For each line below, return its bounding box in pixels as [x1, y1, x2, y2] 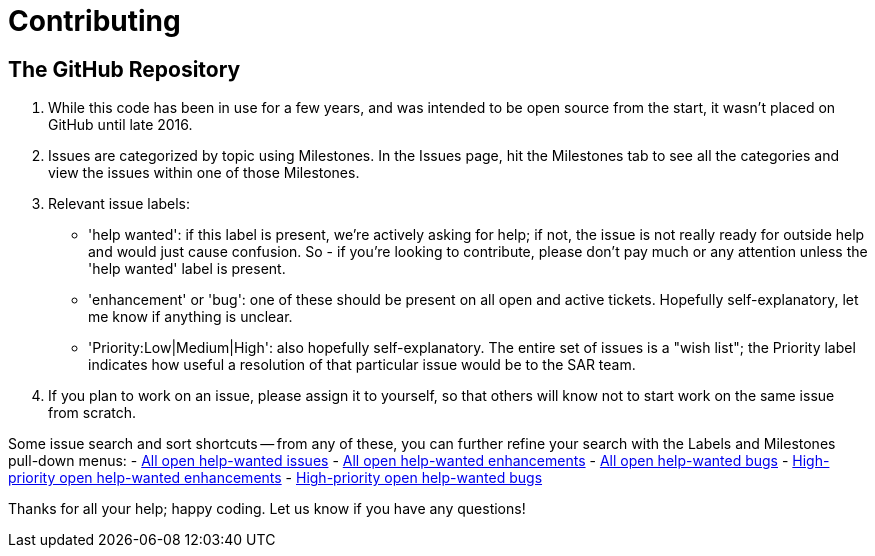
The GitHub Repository [8, 56, 241, 82]
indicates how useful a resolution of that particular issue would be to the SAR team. [88, 356, 636, 374]
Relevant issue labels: [48, 195, 191, 213]
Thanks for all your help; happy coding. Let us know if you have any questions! [8, 500, 526, 518]
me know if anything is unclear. [88, 308, 293, 326]
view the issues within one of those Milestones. [48, 164, 360, 182]
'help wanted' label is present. [88, 260, 286, 278]
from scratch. [48, 404, 137, 422]
